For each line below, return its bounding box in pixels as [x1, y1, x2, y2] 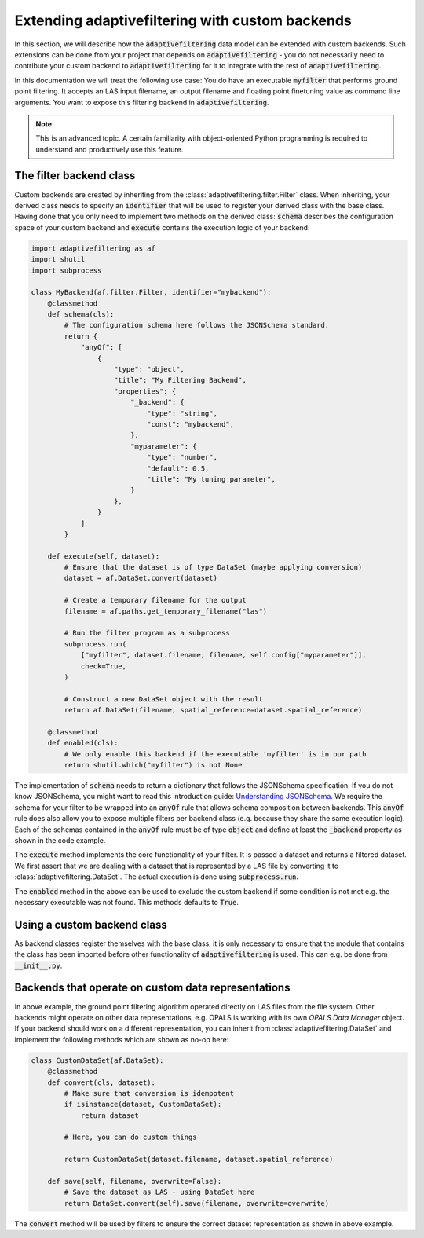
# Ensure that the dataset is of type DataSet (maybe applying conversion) [64, 562, 363, 572]
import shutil [31, 255, 86, 264]
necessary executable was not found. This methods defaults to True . [14, 897, 239, 907]
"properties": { [114, 386, 177, 396]
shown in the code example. [14, 836, 106, 845]
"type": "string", [146, 408, 217, 418]
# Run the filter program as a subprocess [64, 628, 231, 638]
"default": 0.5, [146, 463, 210, 473]
